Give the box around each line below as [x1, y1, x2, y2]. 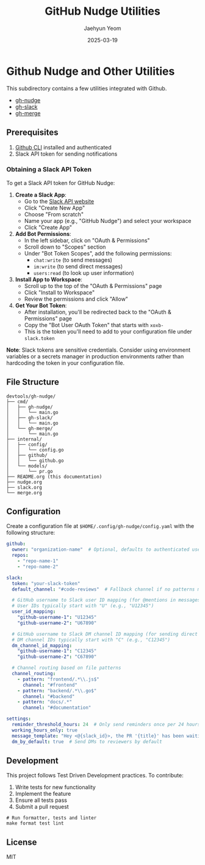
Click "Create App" [24, 224, 72, 231]
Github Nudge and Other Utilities [6, 64, 175, 78]
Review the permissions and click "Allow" [24, 295, 128, 303]
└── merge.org [6, 489, 43, 496]
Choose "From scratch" [24, 210, 84, 218]
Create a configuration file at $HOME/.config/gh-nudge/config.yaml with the [6, 523, 195, 530]
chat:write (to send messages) [33, 256, 113, 263]
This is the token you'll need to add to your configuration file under [24, 328, 192, 335]
